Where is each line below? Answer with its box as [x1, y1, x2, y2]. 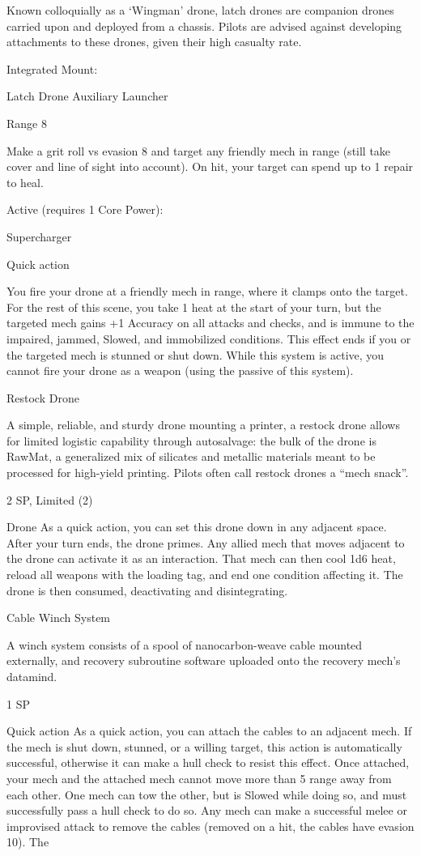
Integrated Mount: [6, 60, 98, 77]
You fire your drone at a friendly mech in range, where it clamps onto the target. [6, 283, 408, 300]
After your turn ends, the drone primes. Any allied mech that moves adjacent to [6, 534, 405, 551]
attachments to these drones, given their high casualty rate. [6, 33, 302, 50]
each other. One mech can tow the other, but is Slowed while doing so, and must [6, 786, 407, 803]
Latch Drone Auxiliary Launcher [6, 87, 168, 104]
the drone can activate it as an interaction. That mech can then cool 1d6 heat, [6, 550, 396, 567]
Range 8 [6, 114, 47, 131]
